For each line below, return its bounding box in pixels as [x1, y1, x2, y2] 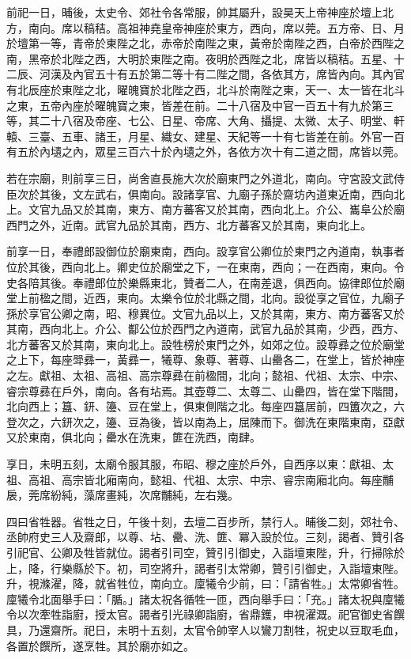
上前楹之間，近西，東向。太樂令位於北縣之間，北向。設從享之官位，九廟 [17, 290, 394, 306]
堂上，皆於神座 [326, 351, 405, 368]
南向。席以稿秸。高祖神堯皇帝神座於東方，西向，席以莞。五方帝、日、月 [28, 19, 405, 36]
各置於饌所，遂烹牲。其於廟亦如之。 [6, 637, 194, 653]
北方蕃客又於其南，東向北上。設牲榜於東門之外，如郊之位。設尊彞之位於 [6, 335, 383, 352]
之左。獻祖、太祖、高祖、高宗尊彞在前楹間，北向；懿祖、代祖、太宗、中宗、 [6, 367, 405, 384]
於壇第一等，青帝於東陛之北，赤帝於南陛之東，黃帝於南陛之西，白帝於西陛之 [6, 35, 405, 51]
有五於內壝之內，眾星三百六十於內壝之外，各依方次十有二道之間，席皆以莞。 [6, 143, 405, 160]
